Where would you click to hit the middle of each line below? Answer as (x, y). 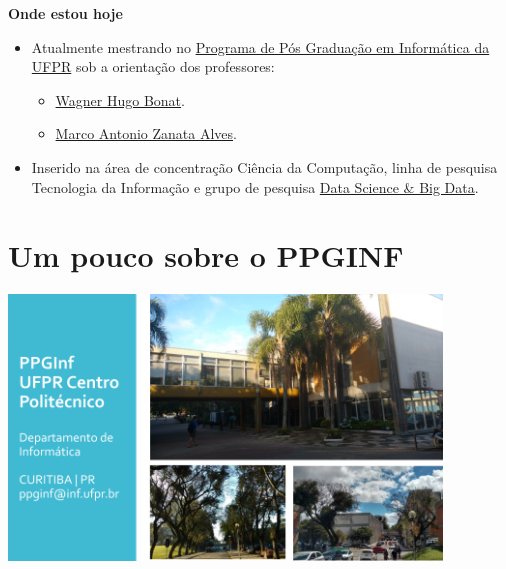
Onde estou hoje (65, 13)
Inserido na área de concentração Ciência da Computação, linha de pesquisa (264, 166)
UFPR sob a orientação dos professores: (153, 66)
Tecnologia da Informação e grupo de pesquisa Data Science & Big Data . (255, 186)
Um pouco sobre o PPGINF (206, 255)
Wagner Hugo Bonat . (120, 99)
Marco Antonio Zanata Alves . (146, 133)
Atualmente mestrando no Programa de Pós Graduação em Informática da (260, 46)
